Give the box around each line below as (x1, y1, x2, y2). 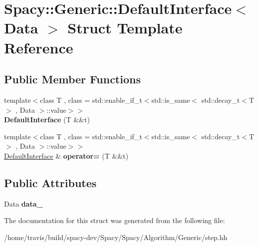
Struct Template (67, 17, 183, 38)
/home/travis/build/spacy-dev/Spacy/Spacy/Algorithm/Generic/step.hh (4, 232, 228, 242)
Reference (4, 37, 73, 57)
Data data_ (4, 198, 43, 209)
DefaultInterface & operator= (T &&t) (4, 150, 129, 161)
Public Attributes (4, 175, 97, 190)
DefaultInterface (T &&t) (4, 114, 90, 125)
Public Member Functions (4, 71, 141, 87)
